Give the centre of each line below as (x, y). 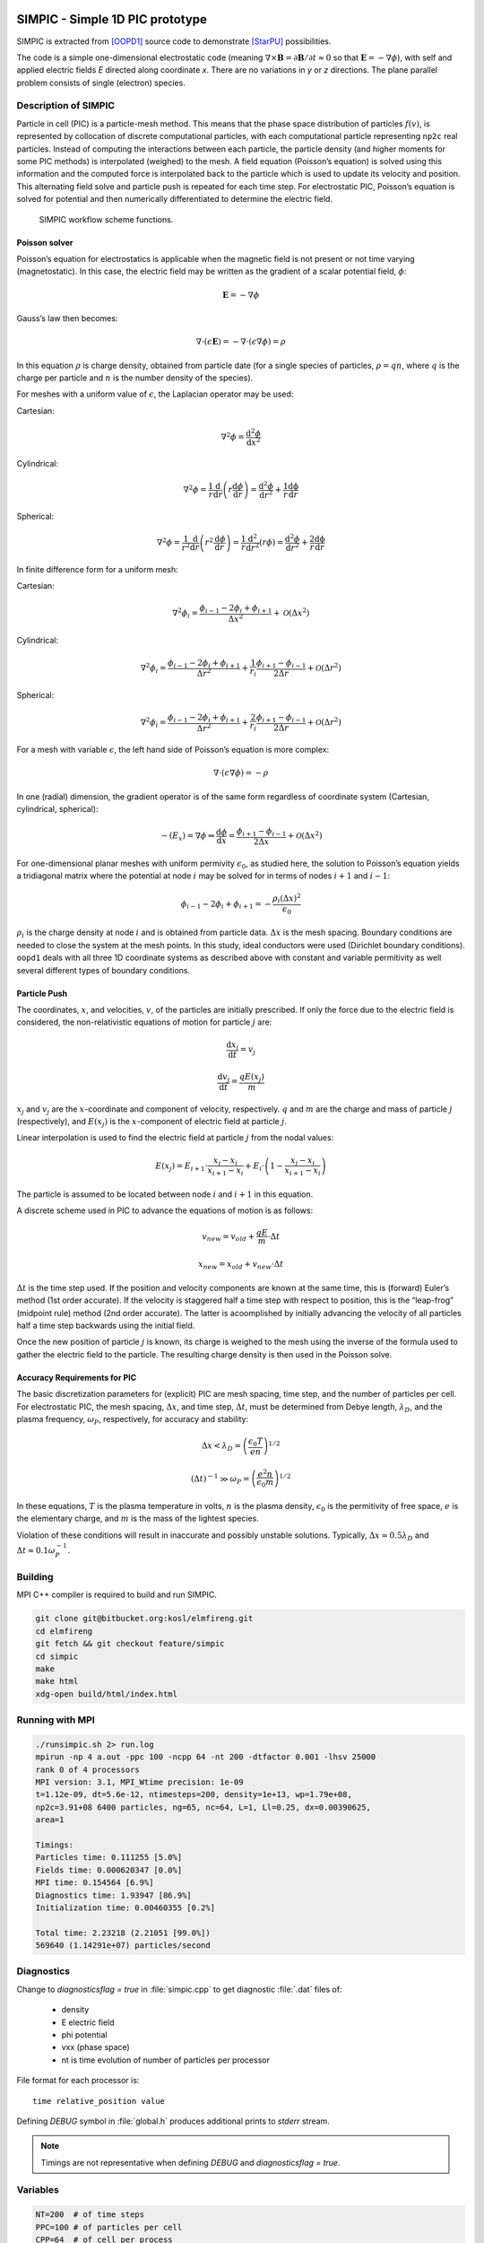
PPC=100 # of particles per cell (109, 2227)
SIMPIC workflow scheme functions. (106, 219)
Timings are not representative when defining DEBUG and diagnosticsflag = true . (190, 2162)
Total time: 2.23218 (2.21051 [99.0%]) (123, 1933)
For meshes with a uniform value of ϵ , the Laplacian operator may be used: (155, 394)
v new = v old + (229, 1237)
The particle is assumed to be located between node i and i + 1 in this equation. (165, 1194)
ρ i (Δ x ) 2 (286, 899)
